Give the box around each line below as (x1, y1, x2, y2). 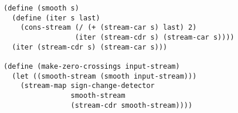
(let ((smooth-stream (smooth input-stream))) (12, 72, 197, 80)
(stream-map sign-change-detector (20, 82, 155, 90)
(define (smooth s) (4, 4, 79, 12)
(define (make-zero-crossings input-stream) (4, 62, 180, 70)
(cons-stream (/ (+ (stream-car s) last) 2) (20, 23, 197, 32)
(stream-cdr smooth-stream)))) (70, 101, 193, 110)
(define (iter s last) (12, 13, 100, 22)
